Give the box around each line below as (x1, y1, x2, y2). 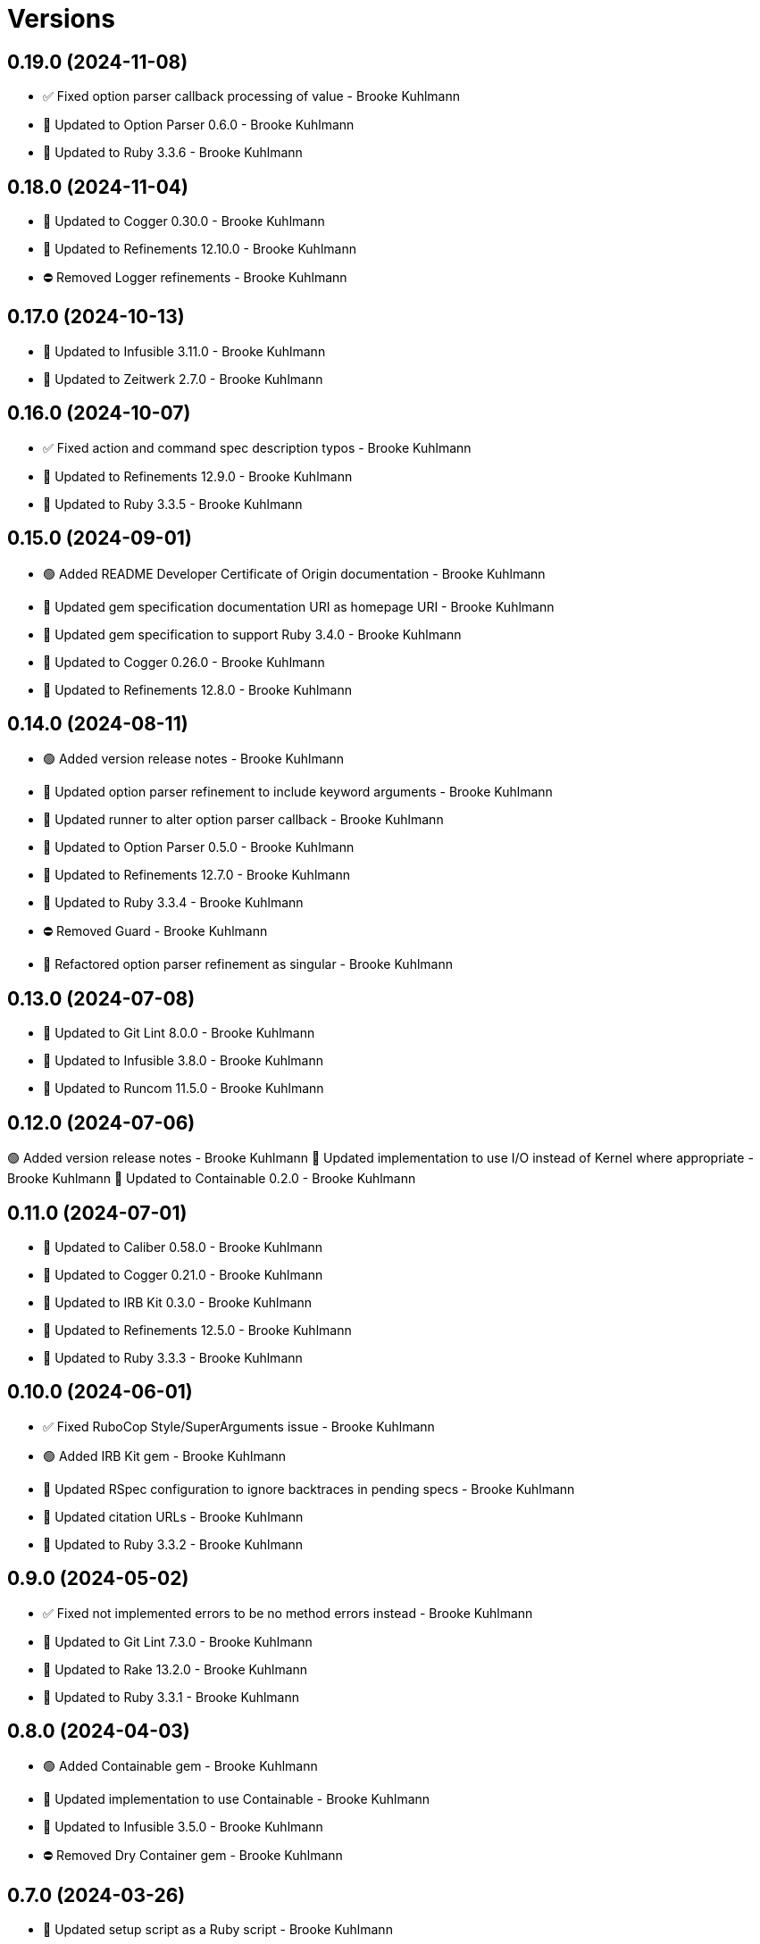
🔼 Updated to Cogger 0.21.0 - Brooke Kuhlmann (43, 1266, 323, 1282)
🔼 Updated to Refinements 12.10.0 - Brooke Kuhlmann (43, 241, 356, 257)
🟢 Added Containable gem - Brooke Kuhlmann (43, 1758, 318, 1774)
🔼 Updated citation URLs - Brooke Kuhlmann (43, 1508, 304, 1524)
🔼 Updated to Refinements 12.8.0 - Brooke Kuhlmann (43, 681, 353, 697)
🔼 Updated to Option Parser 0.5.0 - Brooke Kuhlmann (43, 839, 355, 855)
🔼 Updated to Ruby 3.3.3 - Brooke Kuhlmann (43, 1349, 303, 1365)
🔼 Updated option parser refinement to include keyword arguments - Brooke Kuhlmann (43, 784, 553, 800)
